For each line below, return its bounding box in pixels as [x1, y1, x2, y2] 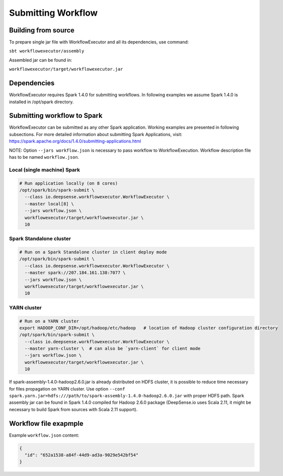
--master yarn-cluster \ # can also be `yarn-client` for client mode [25, 346, 201, 351]
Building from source [9, 26, 75, 34]
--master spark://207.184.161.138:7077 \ [25, 270, 126, 276]
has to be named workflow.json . [9, 154, 79, 160]
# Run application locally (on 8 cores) [19, 180, 118, 186]
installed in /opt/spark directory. [9, 99, 74, 105]
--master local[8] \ [25, 201, 74, 206]
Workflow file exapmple [9, 419, 83, 427]
